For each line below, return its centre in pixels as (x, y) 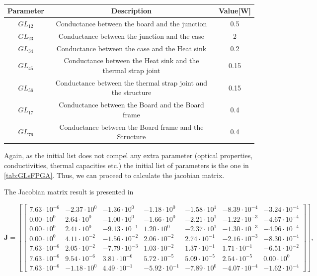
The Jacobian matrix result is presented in (69, 192)
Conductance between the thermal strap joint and (131, 82)
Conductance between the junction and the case (131, 36)
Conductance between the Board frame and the (131, 127)
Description (131, 10)
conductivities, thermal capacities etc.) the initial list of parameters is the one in (126, 165)
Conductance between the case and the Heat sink (131, 48)
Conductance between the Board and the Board (131, 105)
